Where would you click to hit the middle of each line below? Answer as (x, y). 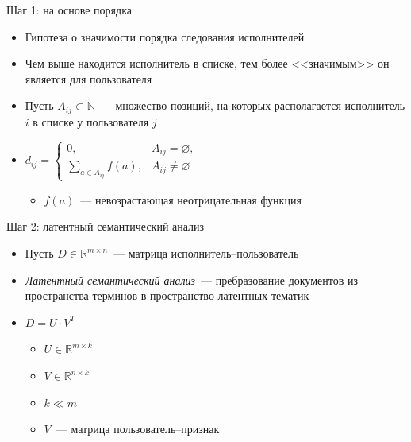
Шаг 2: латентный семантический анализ (106, 226)
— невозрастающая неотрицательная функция (191, 199)
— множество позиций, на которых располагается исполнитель (253, 105)
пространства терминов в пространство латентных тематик (167, 295)
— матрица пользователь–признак (138, 429)
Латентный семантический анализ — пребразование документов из (191, 279)
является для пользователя (88, 78)
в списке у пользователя (91, 121)
